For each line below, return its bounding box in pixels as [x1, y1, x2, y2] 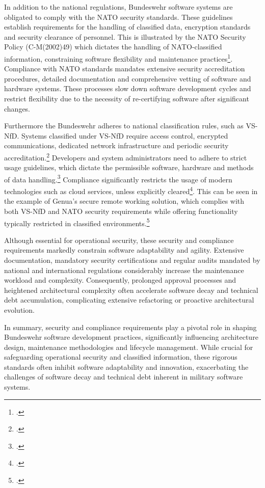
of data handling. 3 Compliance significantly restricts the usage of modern [4, 172, 232, 184]
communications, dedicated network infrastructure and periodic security [4, 140, 229, 151]
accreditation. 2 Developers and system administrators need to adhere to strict [4, 150, 247, 162]
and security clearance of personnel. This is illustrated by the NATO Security [4, 31, 246, 42]
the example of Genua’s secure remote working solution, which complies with [4, 196, 245, 206]
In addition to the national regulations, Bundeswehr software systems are [4, 2, 233, 12]
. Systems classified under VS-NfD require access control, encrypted [17, 130, 228, 141]
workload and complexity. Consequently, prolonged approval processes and [4, 275, 236, 285]
